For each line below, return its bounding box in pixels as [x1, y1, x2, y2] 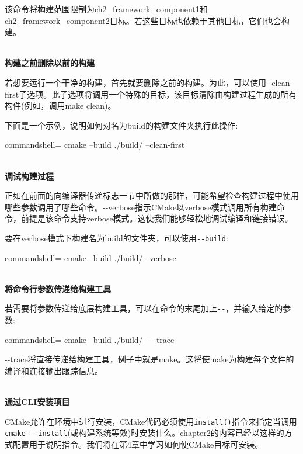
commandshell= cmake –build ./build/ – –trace [5, 333, 175, 345]
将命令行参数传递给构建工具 [5, 282, 111, 294]
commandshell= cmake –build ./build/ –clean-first [5, 138, 185, 151]
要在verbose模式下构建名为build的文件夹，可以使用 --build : [5, 231, 228, 244]
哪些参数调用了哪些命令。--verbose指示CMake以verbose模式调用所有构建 [5, 200, 277, 213]
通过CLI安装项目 [5, 395, 70, 407]
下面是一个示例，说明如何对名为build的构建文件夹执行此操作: [5, 119, 238, 131]
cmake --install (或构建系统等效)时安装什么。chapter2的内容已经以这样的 [5, 427, 284, 439]
